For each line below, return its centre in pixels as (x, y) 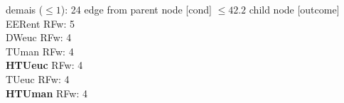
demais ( (25, 9)
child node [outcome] (294, 9)
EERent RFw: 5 (41, 23)
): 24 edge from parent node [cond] (136, 9)
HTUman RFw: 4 (47, 93)
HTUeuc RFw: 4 (44, 65)
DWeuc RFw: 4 (39, 37)
